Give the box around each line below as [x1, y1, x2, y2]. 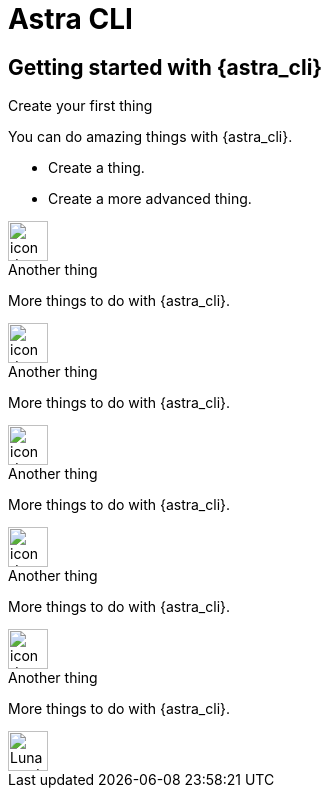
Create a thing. [48, 159, 145, 177]
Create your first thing [8, 97, 153, 115]
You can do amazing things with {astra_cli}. [8, 128, 293, 146]
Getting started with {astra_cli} [8, 54, 323, 80]
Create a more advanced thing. [48, 190, 252, 208]
